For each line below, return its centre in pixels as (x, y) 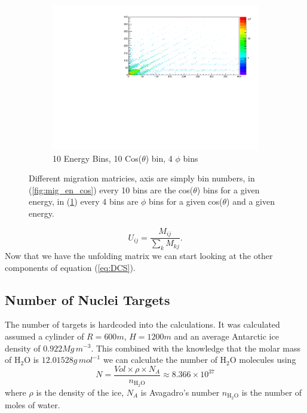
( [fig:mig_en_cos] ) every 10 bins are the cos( (111, 189)
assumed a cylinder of (44, 336)
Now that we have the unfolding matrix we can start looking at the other (139, 255)
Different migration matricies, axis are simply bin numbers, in (142, 178)
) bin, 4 (159, 158)
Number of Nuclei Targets (88, 299)
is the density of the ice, (80, 392)
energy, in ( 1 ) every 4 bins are (84, 201)
